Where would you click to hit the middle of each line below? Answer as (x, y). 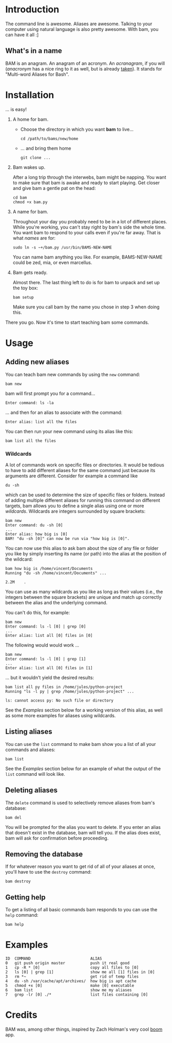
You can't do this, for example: (38, 612)
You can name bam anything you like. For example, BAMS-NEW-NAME (88, 257)
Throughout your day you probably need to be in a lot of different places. (90, 221)
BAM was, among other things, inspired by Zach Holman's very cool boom (84, 1029)
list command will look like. (35, 774)
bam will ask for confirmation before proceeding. (57, 838)
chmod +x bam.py (30, 202)
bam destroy (18, 881)
